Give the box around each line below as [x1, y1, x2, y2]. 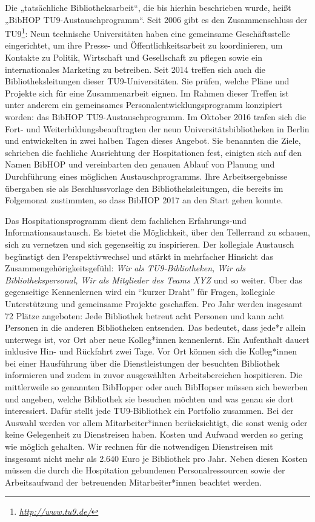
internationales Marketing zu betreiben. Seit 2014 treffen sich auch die [5, 63, 266, 75]
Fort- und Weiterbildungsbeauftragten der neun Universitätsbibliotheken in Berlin [5, 122, 310, 135]
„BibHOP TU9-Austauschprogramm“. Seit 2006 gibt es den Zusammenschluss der [5, 13, 308, 25]
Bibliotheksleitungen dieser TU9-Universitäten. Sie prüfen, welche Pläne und [5, 75, 290, 87]
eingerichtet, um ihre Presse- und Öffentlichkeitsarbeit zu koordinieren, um [5, 39, 283, 52]
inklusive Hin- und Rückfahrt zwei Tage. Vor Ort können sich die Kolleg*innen [5, 345, 297, 358]
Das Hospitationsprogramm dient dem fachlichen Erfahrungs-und [5, 214, 247, 226]
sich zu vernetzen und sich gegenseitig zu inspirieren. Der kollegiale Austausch [5, 237, 294, 250]
